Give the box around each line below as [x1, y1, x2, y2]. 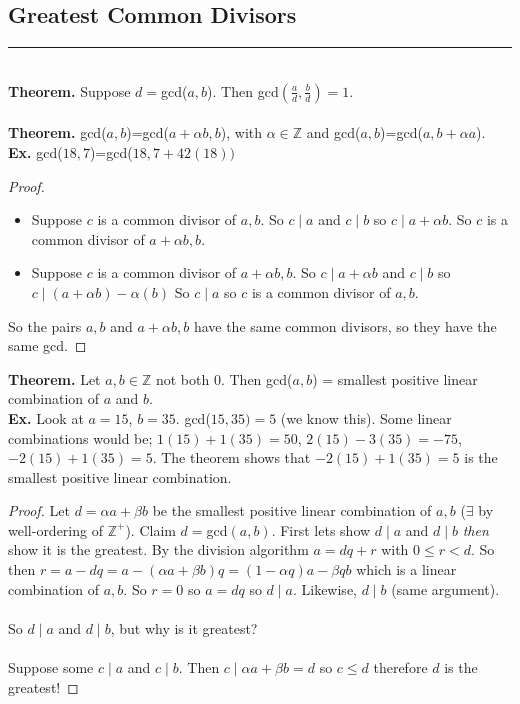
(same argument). [391, 578, 500, 599]
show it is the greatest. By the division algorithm [8, 539, 309, 560]
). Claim [125, 519, 176, 540]
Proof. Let [8, 500, 70, 521]
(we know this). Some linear [280, 407, 452, 428]
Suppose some [8, 657, 94, 678]
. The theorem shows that [152, 447, 311, 468]
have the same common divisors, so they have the [193, 315, 497, 336]
